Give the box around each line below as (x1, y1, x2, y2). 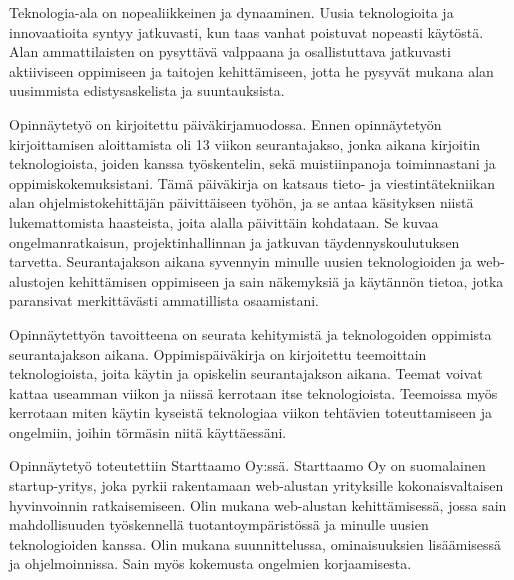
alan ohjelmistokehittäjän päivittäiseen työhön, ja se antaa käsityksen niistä (9, 192, 474, 213)
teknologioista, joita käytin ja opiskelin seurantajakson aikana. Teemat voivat (9, 363, 483, 384)
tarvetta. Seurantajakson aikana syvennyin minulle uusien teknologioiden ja (9, 251, 472, 272)
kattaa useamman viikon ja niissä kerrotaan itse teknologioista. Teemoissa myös (9, 382, 498, 403)
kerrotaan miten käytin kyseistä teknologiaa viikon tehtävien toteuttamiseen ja (9, 402, 492, 423)
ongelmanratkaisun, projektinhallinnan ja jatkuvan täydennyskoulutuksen (9, 231, 460, 252)
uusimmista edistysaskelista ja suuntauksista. (9, 80, 285, 101)
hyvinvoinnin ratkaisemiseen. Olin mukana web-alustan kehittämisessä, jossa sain (9, 494, 507, 515)
